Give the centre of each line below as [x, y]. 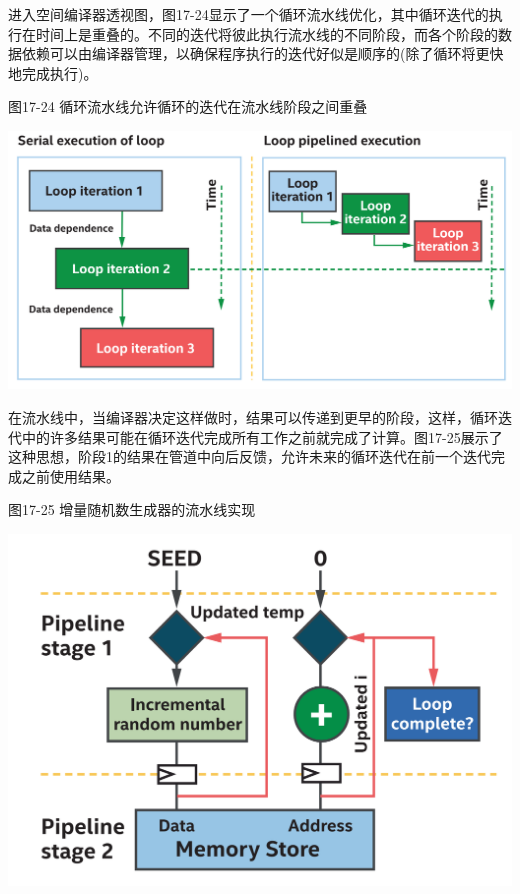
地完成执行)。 [53, 72]
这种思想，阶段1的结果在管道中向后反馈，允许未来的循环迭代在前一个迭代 [249, 456]
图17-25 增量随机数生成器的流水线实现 [132, 509]
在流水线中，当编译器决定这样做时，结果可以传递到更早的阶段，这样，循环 [253, 416]
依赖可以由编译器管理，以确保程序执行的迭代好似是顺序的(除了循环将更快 [262, 53]
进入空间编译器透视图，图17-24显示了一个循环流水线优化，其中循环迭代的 [248, 14]
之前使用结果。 [70, 475]
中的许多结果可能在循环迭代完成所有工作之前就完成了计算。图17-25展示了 [262, 436]
